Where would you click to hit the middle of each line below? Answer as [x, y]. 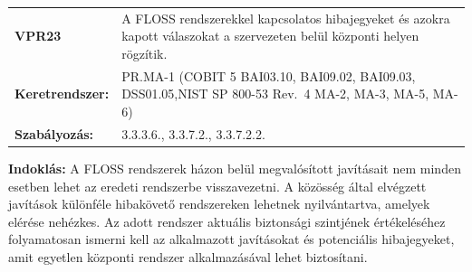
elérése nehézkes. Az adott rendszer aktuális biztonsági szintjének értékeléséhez [227, 221]
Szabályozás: [54, 133]
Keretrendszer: [62, 94]
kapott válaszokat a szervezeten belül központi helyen [270, 36]
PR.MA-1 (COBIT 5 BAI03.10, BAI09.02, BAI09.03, [269, 75]
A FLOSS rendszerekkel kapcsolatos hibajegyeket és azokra [286, 18]
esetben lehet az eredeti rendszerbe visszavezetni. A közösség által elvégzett [217, 186]
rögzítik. [144, 53]
